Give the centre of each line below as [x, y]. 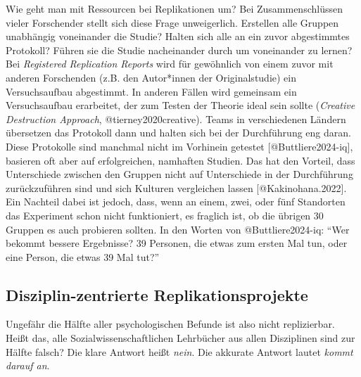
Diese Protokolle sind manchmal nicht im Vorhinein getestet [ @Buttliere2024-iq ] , [179, 146]
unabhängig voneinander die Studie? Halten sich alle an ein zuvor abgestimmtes [178, 36]
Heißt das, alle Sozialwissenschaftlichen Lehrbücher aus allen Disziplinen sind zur [180, 338]
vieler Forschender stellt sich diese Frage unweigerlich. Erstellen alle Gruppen [172, 22]
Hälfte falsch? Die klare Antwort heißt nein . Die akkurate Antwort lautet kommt [179, 351]
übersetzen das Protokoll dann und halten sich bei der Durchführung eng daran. [178, 133]
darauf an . [28, 365]
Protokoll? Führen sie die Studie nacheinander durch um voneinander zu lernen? [179, 50]
